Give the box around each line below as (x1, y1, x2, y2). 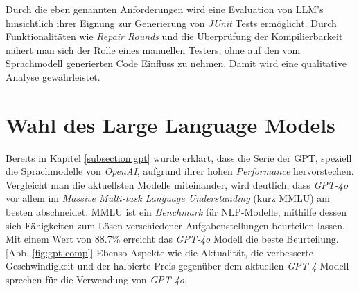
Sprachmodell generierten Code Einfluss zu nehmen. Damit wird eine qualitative (6, 56, 347, 71)
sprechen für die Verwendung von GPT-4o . (6, 272, 187, 287)
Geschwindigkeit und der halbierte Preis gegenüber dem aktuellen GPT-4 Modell (6, 259, 349, 273)
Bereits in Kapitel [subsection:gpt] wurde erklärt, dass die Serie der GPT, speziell (6, 150, 352, 165)
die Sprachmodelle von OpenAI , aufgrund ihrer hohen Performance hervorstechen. (6, 164, 354, 178)
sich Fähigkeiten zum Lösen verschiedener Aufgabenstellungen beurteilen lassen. (6, 218, 345, 232)
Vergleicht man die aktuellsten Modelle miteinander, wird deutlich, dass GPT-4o (6, 177, 349, 191)
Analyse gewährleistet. (6, 69, 100, 84)
